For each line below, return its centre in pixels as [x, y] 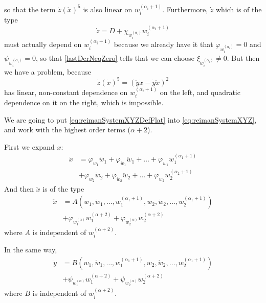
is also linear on [108, 9]
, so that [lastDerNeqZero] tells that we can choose [115, 57]
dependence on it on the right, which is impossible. [84, 102]
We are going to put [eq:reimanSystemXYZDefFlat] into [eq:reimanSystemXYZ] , [130, 119]
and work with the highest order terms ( [67, 130]
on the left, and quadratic [200, 92]
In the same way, [31, 250]
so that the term [30, 9]
